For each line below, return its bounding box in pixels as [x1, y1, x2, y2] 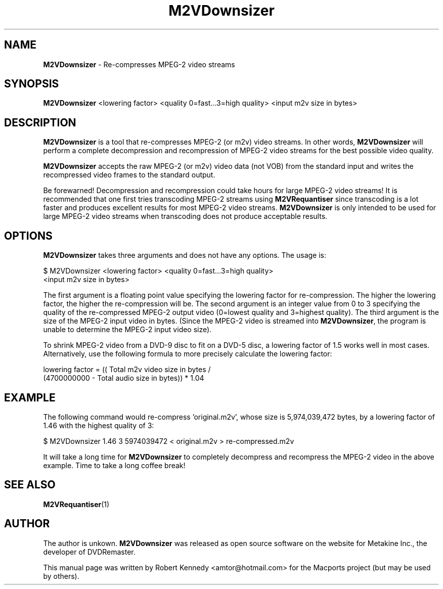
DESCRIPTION [4, 116, 76, 129]
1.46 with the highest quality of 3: [43, 421, 154, 430]
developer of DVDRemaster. [43, 547, 136, 556]
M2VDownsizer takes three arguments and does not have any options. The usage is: [43, 251, 326, 260]
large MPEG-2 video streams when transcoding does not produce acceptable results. [43, 212, 328, 221]
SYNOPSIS [4, 77, 59, 90]
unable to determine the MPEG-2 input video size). [43, 325, 212, 334]
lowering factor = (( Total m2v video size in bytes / [43, 365, 211, 374]
